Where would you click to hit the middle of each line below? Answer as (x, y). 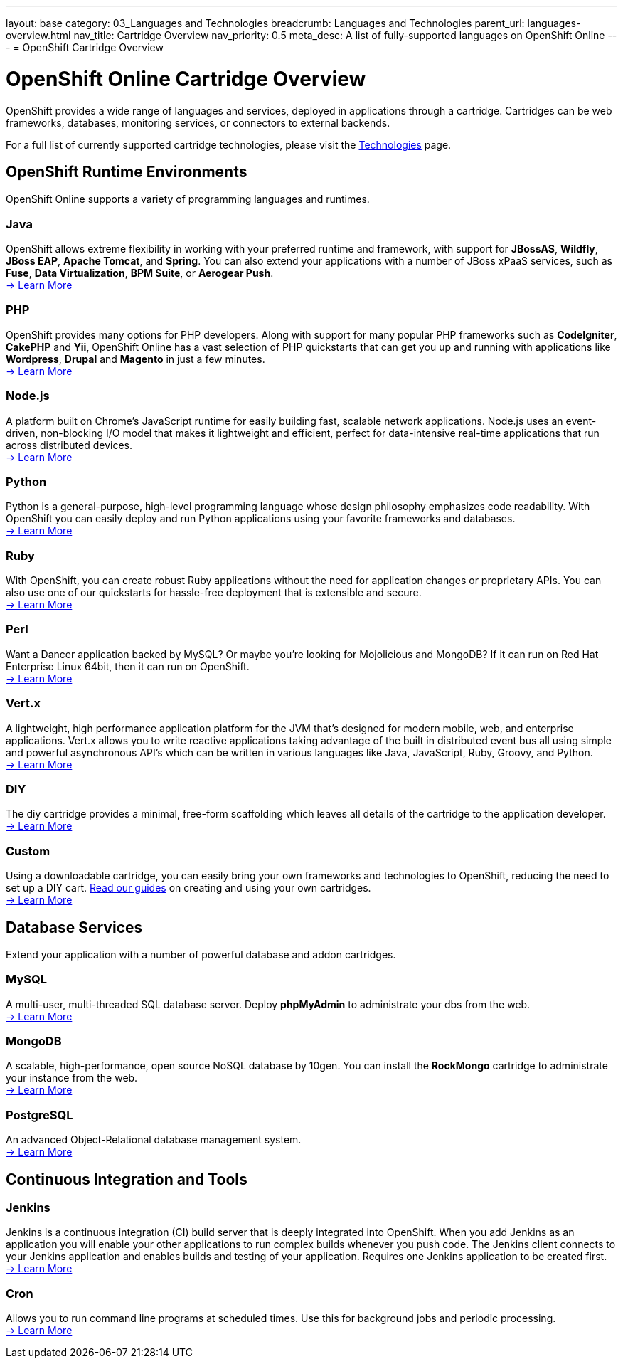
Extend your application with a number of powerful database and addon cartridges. (201, 954)
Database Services (74, 927)
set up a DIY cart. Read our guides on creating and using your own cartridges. (188, 888)
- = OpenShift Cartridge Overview (85, 47)
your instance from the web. (72, 1078)
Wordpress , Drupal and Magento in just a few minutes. (135, 359)
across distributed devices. (69, 445)
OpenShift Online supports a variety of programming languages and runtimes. (188, 199)
